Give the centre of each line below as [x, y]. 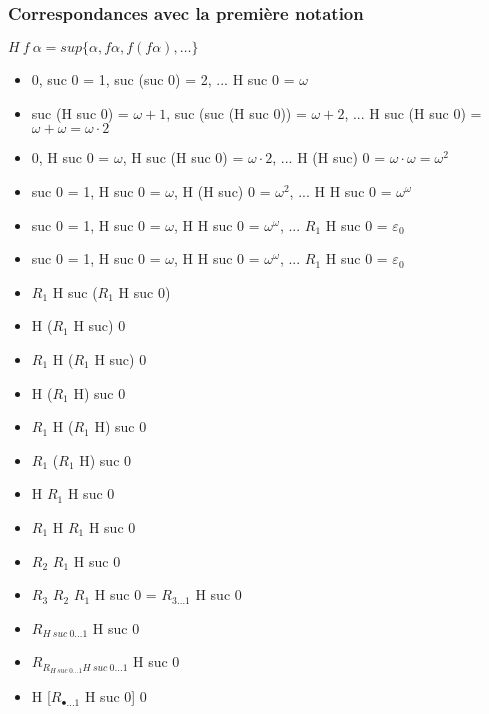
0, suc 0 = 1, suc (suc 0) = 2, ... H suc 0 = [163, 79]
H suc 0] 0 [115, 696]
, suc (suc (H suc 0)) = [236, 112]
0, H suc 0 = [70, 157]
